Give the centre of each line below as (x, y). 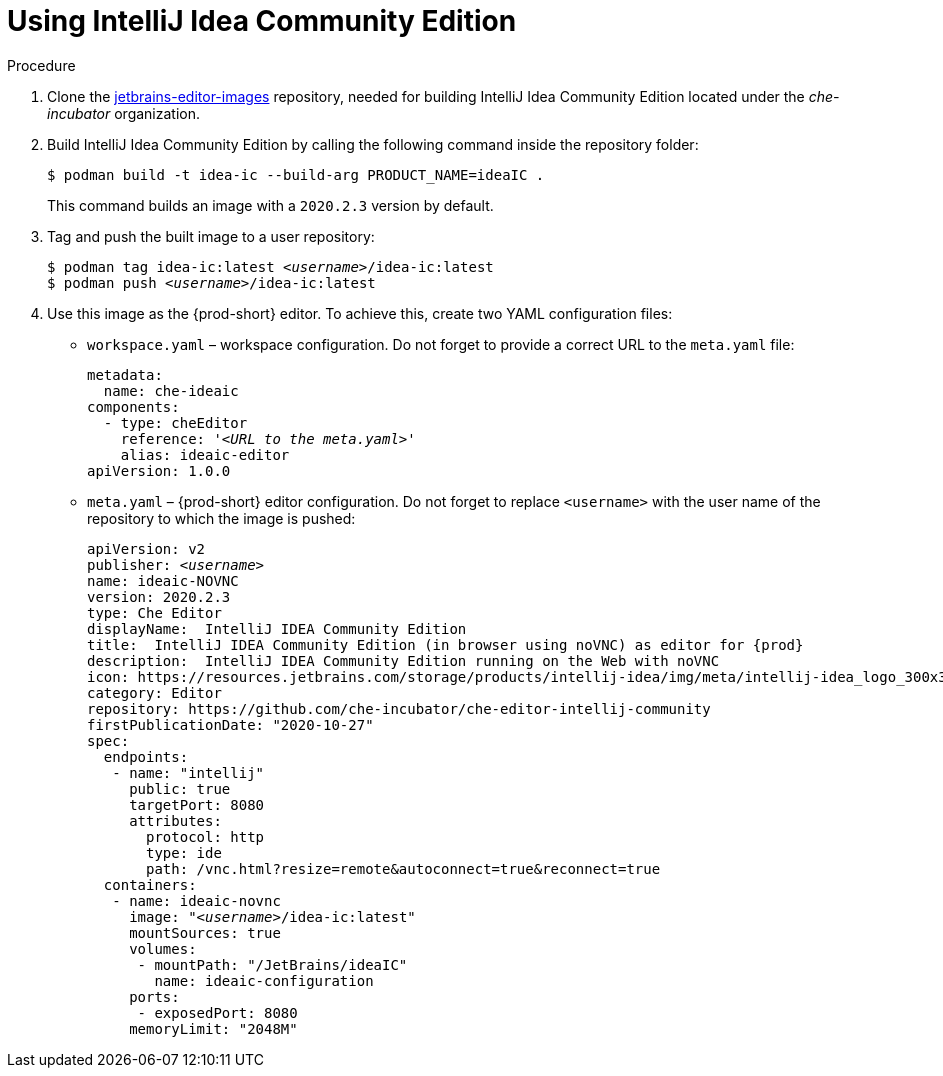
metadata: (125, 374)
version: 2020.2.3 (159, 596)
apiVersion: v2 (146, 548)
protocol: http (205, 836)
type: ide (184, 852)
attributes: (175, 820)
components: (133, 406)
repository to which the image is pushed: (221, 518)
